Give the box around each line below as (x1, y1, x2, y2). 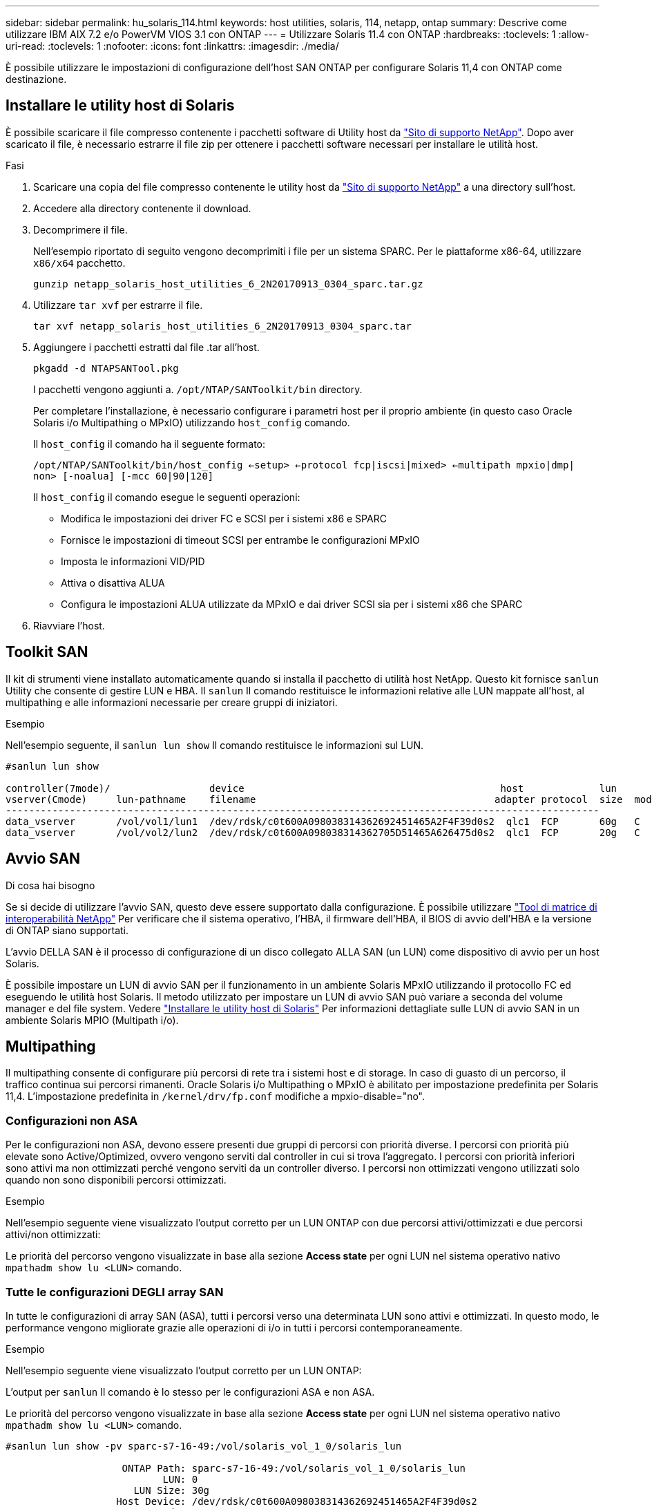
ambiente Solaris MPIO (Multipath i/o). (6, 1014, 179, 1026)
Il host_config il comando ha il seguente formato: (33, 437, 266, 450)
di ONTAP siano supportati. (6, 924, 128, 936)
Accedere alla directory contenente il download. (33, 202, 251, 214)
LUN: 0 (162, 1473, 198, 1485)
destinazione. (6, 73, 67, 85)
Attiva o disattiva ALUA (61, 576, 165, 589)
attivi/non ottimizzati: (6, 1228, 101, 1241)
